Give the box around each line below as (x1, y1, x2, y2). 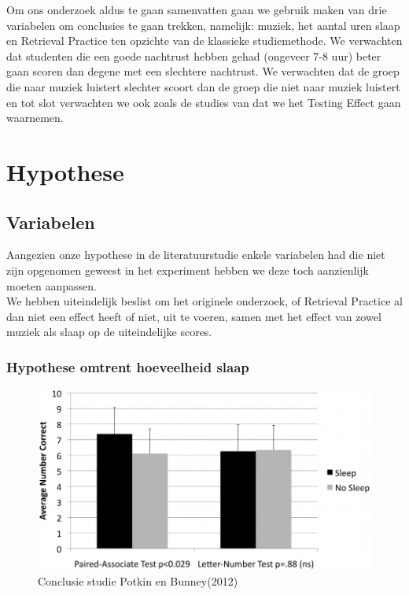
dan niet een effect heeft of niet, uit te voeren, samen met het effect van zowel (6, 308, 381, 324)
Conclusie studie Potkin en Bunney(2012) (38, 573, 238, 589)
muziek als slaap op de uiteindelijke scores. (6, 323, 212, 340)
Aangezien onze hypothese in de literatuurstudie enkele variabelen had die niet (6, 246, 385, 263)
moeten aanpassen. (6, 277, 97, 294)
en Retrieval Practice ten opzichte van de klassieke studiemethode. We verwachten (6, 32, 403, 49)
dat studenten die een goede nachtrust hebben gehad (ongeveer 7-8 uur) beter (6, 47, 381, 64)
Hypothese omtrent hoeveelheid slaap (6, 357, 249, 376)
